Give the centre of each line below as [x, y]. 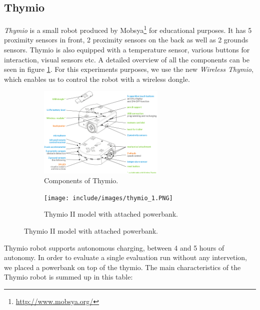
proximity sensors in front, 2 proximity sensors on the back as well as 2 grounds [126, 40]
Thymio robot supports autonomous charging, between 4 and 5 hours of [114, 247]
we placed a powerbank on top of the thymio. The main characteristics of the [122, 267]
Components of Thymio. [81, 180]
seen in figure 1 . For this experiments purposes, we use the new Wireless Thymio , [129, 69]
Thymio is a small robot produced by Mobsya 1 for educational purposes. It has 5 [128, 29]
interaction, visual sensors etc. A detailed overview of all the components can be [127, 59]
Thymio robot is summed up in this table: [68, 277]
